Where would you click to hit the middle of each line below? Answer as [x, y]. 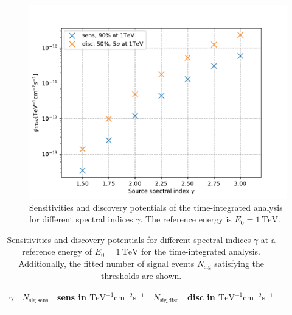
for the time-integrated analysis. [201, 251]
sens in [72, 297]
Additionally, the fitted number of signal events [106, 263]
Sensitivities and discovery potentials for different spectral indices [129, 239]
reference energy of [57, 251]
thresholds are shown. [141, 276]
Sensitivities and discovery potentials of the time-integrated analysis [156, 207]
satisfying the [239, 263]
